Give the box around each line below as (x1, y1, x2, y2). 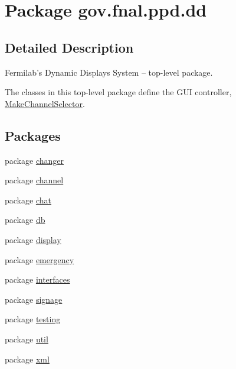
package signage (5, 293, 63, 305)
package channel (5, 174, 64, 186)
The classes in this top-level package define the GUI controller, (5, 86, 232, 98)
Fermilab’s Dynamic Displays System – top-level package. (5, 66, 213, 78)
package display (5, 233, 61, 245)
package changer (5, 154, 64, 166)
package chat (5, 193, 51, 206)
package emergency (5, 253, 74, 266)
